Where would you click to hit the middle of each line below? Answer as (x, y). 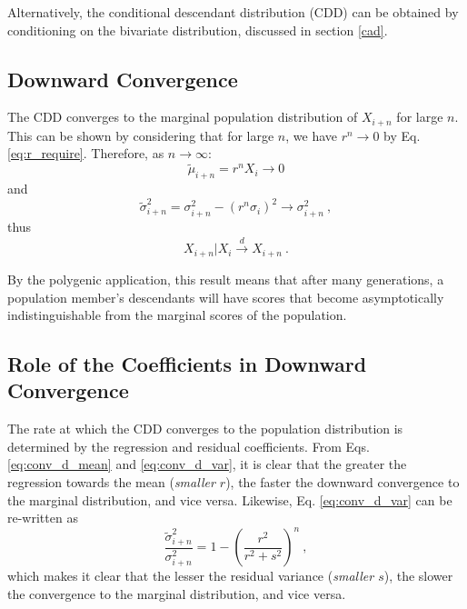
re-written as (43, 518)
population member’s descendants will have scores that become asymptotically (226, 297)
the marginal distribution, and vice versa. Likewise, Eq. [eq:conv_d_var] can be (230, 499)
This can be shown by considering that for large (141, 135)
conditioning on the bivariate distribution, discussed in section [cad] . (198, 30)
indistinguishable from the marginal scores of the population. (177, 315)
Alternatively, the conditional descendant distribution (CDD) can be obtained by (233, 12)
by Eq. (402, 135)
